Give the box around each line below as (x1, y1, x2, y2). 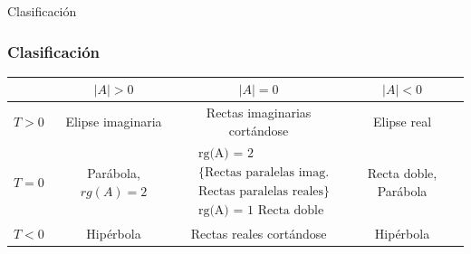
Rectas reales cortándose (190, 223, 327, 242)
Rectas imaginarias (206, 103, 312, 122)
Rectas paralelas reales (197, 184, 324, 198)
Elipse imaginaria (65, 111, 162, 130)
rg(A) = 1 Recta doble (197, 203, 324, 217)
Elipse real (372, 111, 432, 130)
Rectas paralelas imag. (204, 165, 330, 179)
